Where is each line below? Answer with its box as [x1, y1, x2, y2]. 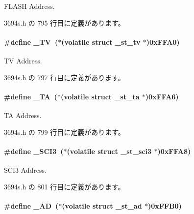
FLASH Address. [4, 1, 55, 11]
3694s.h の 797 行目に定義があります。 [4, 72, 125, 82]
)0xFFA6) [145, 91, 179, 101]
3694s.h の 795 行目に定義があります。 [4, 17, 125, 28]
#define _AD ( [4, 200, 59, 211]
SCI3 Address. [4, 164, 47, 175]
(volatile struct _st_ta [60, 91, 140, 101]
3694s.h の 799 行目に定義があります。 [4, 126, 125, 137]
